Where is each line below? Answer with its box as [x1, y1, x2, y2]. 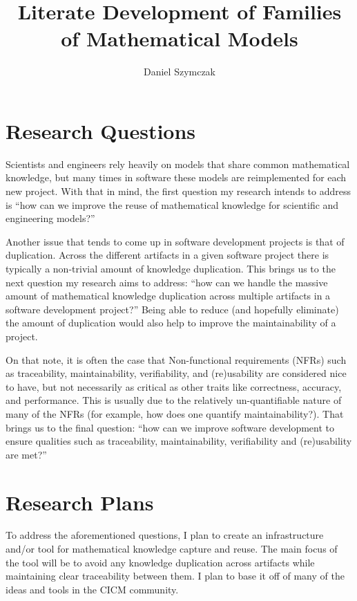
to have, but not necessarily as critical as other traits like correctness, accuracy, [6, 379, 342, 394]
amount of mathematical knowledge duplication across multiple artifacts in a [6, 288, 331, 303]
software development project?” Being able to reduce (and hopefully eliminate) [6, 302, 339, 316]
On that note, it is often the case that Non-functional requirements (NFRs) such [6, 352, 347, 367]
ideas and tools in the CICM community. [6, 582, 179, 596]
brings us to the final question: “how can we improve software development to [6, 420, 334, 434]
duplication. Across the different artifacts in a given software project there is [6, 248, 329, 262]
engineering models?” [6, 211, 95, 225]
